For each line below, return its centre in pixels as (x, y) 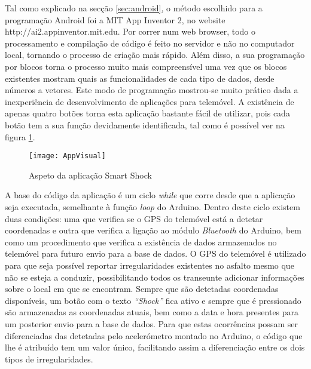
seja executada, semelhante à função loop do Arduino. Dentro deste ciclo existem (153, 206)
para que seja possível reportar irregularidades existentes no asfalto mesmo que (150, 265)
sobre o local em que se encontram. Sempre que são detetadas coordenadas (142, 289)
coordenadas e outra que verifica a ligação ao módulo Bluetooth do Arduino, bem (153, 230)
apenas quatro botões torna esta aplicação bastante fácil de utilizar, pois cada (147, 113)
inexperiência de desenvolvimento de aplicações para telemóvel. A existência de (150, 101)
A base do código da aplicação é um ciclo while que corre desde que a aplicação (150, 195)
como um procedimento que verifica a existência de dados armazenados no (141, 242)
